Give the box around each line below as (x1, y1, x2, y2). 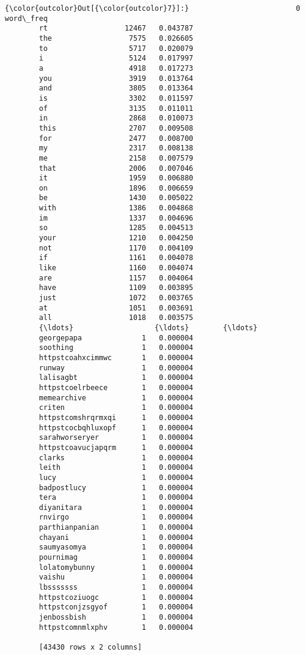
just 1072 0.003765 (39, 294, 193, 303)
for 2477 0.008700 (39, 134, 193, 143)
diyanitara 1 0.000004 (39, 503, 193, 512)
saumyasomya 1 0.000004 (39, 543, 193, 552)
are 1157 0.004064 (39, 273, 193, 282)
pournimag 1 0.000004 (39, 553, 193, 562)
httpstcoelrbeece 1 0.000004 (39, 383, 193, 392)
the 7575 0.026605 (39, 34, 193, 43)
